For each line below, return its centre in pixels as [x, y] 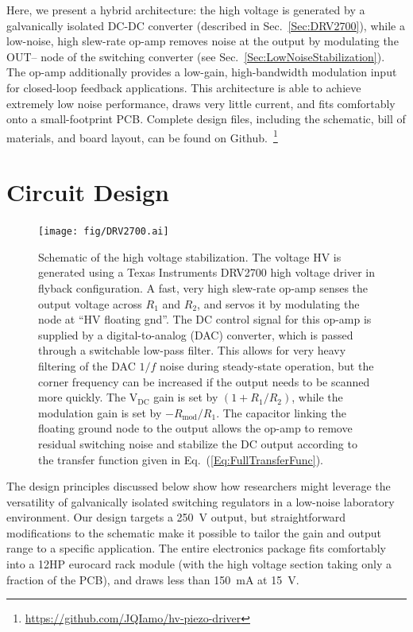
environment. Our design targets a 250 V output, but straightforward [176, 517]
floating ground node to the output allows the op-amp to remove [195, 428]
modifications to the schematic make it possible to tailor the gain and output [194, 532]
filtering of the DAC [87, 365]
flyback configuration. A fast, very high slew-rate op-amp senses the [203, 287]
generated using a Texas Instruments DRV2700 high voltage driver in [206, 272]
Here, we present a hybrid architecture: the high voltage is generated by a [186, 10]
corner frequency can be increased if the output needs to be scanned [204, 381]
